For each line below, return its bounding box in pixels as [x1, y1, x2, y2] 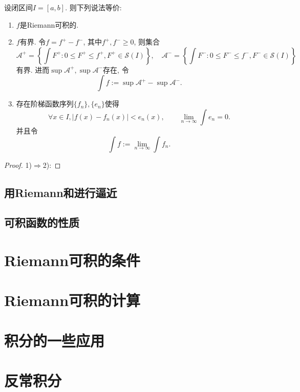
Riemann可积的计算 [4, 290, 141, 311]
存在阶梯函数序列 [16, 98, 74, 109]
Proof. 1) [4, 159, 32, 170]
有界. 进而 [16, 64, 50, 75]
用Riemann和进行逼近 [4, 184, 117, 200]
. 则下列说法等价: [65, 2, 122, 12]
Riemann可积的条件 [4, 249, 141, 270]
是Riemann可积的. [19, 19, 79, 30]
